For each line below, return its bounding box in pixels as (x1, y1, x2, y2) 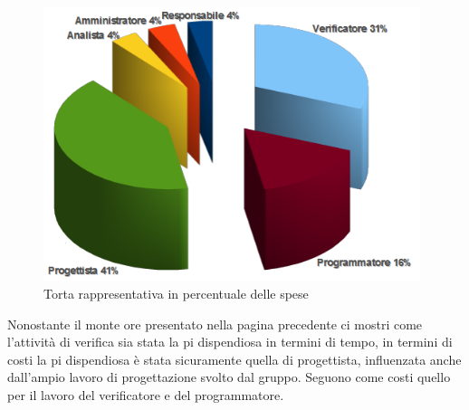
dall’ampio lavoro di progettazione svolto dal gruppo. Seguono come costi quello (7, 367, 451, 386)
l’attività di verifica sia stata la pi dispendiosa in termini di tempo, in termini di (7, 332, 453, 351)
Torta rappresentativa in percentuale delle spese (43, 284, 309, 303)
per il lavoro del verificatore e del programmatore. (7, 386, 284, 405)
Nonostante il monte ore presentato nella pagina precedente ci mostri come (7, 314, 423, 333)
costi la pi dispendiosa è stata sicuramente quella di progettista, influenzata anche (7, 349, 462, 368)
